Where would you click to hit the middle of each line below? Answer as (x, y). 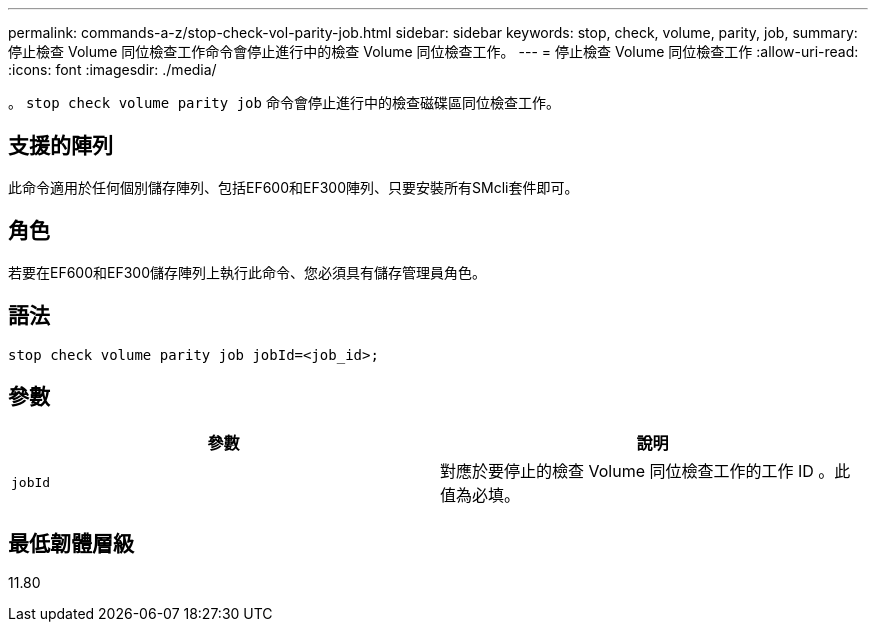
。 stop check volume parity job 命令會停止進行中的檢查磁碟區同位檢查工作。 (284, 102)
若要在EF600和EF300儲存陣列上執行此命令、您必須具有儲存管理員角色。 (247, 272)
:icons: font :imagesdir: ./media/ (112, 69)
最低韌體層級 (71, 543)
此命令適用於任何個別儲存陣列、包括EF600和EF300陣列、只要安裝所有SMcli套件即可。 (293, 187)
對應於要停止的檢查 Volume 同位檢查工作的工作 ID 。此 (645, 471)
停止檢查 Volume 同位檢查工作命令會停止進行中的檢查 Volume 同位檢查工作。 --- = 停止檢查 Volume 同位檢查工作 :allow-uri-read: (433, 51)
